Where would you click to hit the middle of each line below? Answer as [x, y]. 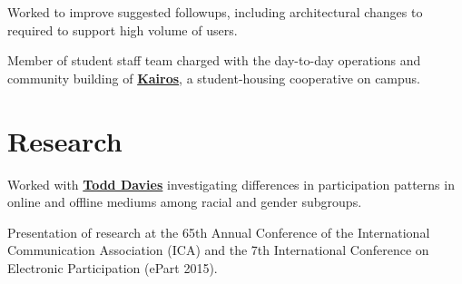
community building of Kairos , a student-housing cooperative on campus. [214, 78]
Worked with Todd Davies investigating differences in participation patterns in [231, 184]
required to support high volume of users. [123, 29]
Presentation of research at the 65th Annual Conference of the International [219, 232]
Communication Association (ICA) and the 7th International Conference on [218, 250]
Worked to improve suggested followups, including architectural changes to [215, 12]
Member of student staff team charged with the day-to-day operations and [214, 60]
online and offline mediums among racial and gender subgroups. [185, 202]
